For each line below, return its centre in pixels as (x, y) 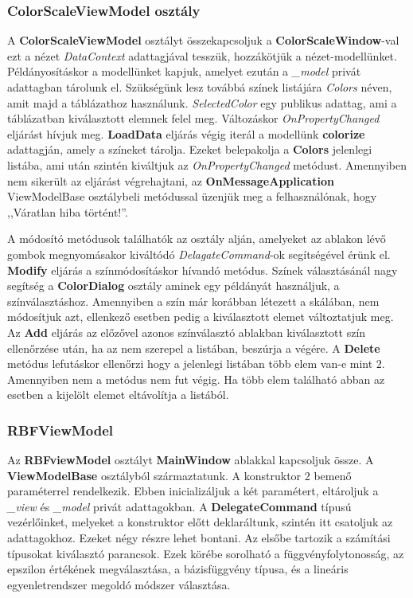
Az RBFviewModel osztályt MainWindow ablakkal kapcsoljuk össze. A (191, 460)
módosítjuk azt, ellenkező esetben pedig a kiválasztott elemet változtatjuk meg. (201, 317)
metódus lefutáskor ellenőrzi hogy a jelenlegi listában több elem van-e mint (190, 363)
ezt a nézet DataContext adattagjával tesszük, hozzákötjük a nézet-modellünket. (202, 55)
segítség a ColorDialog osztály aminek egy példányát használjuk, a (173, 285)
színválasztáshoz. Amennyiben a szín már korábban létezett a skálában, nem (193, 301)
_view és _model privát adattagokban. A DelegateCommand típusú (179, 506)
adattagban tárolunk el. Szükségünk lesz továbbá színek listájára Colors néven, (200, 87)
